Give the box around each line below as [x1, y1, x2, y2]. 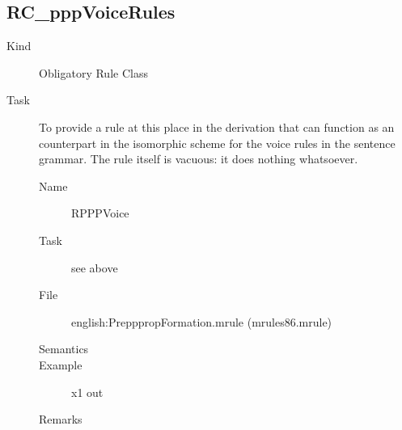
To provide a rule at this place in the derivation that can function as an [39, 118, 395, 135]
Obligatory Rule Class [39, 64, 148, 81]
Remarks [39, 411, 83, 428]
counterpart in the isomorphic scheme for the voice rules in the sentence [39, 134, 396, 151]
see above [71, 259, 118, 276]
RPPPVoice [71, 204, 129, 221]
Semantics [39, 340, 89, 357]
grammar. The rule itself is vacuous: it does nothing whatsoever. [39, 150, 358, 167]
